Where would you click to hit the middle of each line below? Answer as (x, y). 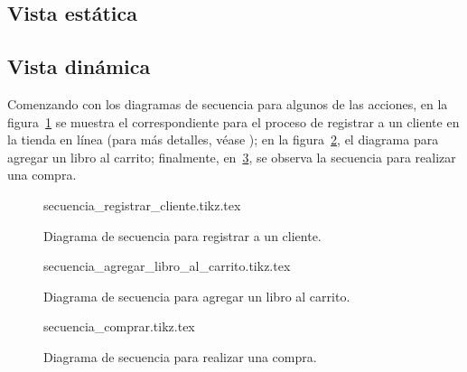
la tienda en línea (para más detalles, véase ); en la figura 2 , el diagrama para (223, 139)
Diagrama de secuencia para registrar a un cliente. (182, 235)
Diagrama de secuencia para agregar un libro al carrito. (197, 296)
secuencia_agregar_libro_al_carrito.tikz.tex (167, 266)
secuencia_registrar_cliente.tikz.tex (142, 205)
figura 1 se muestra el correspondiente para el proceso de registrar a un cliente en (233, 121)
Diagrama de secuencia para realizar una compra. (180, 356)
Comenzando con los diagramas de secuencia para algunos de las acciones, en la (228, 103)
